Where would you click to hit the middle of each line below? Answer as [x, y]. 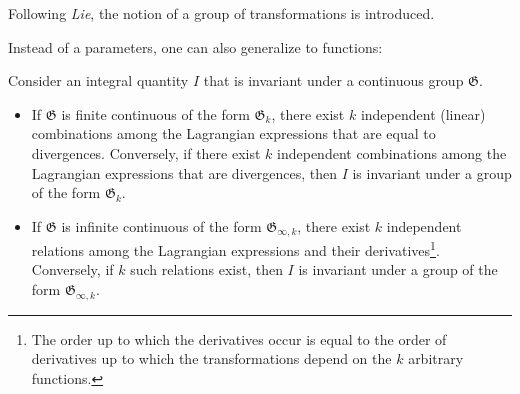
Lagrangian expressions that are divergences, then [184, 172]
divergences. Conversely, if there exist [146, 152]
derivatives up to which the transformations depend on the [211, 358]
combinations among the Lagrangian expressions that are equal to [233, 133]
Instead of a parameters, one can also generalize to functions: [195, 46]
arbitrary [436, 358]
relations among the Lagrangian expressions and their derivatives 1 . [235, 248]
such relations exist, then [206, 269]
